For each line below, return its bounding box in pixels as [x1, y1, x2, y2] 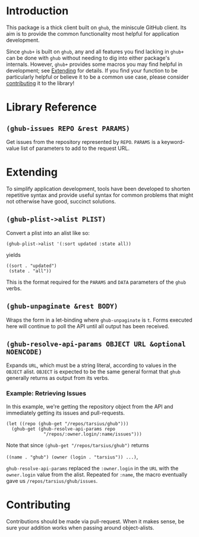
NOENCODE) [6, 347, 43, 356]
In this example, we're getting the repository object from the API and [6, 403, 173, 410]
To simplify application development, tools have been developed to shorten [6, 185, 190, 192]
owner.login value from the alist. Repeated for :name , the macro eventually [6, 471, 188, 478]
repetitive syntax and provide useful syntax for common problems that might [6, 191, 194, 199]
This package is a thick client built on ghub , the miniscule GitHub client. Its [6, 24, 187, 31]
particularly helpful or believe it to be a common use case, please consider [6, 73, 189, 80]
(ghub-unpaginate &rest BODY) [6, 302, 118, 310]
